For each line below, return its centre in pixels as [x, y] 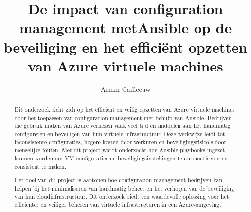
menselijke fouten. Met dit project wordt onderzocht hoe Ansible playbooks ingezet [120, 150]
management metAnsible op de [125, 27]
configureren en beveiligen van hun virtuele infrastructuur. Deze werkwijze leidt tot [120, 134]
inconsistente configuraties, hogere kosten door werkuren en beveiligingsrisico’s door [120, 142]
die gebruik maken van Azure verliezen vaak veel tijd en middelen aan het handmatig [122, 126]
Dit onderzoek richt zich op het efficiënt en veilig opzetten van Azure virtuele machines [125, 110]
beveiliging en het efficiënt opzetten [125, 46]
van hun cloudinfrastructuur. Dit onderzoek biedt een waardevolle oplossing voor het [122, 196]
